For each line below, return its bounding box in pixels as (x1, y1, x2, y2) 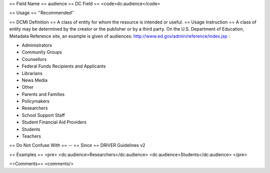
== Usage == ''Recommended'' (9, 10, 74, 16)
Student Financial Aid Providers (21, 119, 87, 125)
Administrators (21, 42, 52, 48)
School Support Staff (21, 112, 65, 118)
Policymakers (21, 98, 49, 104)
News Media (21, 77, 47, 83)
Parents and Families (21, 91, 65, 97)
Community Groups (21, 49, 62, 55)
